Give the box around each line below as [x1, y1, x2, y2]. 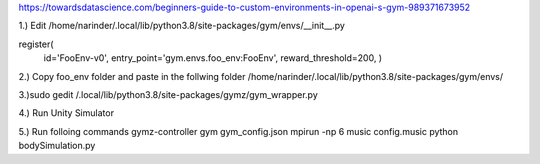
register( [18, 38, 54, 50]
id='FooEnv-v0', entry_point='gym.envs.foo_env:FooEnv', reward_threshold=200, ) [43, 52, 383, 64]
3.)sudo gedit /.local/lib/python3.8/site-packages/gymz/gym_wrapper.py [18, 88, 319, 100]
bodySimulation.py [18, 140, 96, 152]
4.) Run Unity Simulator [18, 107, 115, 119]
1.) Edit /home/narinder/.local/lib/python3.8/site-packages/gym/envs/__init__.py [18, 20, 345, 32]
